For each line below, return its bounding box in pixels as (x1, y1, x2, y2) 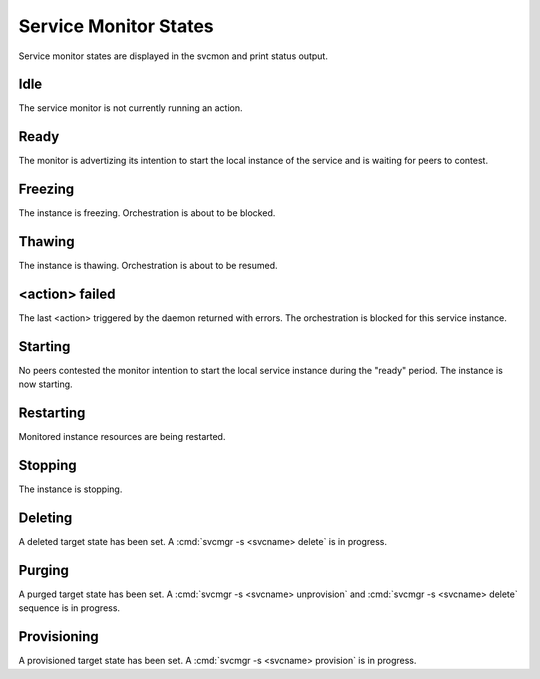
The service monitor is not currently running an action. (18, 102, 244, 114)
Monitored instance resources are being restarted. (18, 431, 226, 443)
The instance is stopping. (18, 483, 123, 495)
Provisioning (18, 628, 99, 645)
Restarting (18, 405, 86, 422)
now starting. (18, 378, 74, 390)
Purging (18, 561, 70, 579)
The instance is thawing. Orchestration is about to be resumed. (18, 260, 279, 272)
